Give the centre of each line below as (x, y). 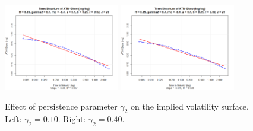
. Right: (72, 119)
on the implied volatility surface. (190, 106)
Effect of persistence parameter (61, 106)
